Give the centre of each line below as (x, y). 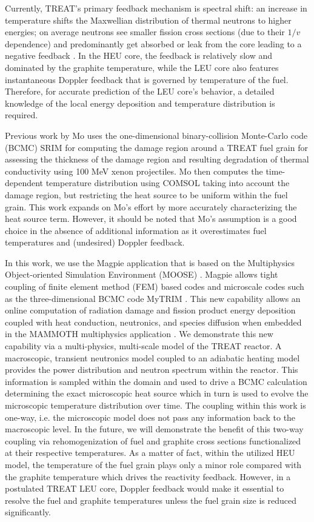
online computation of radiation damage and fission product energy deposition (150, 310)
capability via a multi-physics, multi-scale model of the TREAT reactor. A (143, 346)
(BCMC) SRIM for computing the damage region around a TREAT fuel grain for (156, 147)
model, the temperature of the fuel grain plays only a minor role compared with (153, 464)
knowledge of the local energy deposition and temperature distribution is (140, 103)
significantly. (28, 512)
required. (22, 115)
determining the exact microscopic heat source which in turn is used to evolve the (157, 393)
